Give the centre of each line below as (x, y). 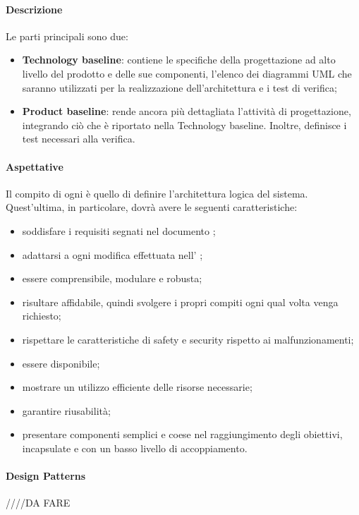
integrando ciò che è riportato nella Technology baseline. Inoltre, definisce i (184, 125)
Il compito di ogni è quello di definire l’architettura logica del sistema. (157, 193)
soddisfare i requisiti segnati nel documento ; (119, 230)
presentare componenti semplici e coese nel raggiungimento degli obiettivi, (182, 434)
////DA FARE (38, 503)
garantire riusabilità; (66, 410)
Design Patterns (46, 476)
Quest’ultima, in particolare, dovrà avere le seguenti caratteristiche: (152, 207)
